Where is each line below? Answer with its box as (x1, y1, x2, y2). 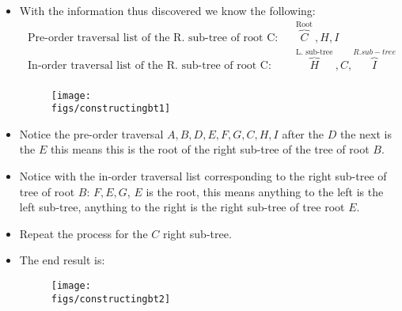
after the (282, 125, 324, 142)
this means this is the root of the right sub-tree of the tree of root (50, 141, 370, 157)
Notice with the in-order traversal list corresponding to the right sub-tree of (19, 168, 387, 184)
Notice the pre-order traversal (19, 125, 164, 142)
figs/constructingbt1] (51, 103, 171, 115)
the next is (339, 125, 392, 142)
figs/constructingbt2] (51, 293, 171, 305)
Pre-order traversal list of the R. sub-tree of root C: (28, 32, 279, 44)
